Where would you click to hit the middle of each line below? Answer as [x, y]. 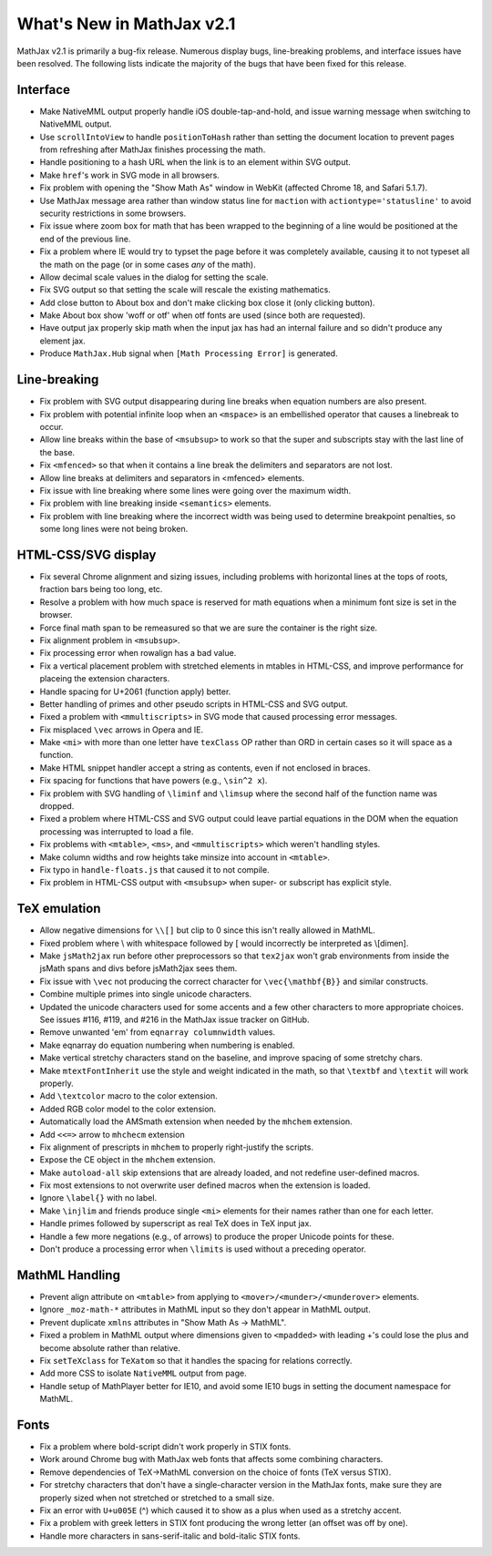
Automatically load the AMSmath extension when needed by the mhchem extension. [196, 1121]
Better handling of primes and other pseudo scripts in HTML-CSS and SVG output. [194, 704]
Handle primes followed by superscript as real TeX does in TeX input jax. [175, 1223]
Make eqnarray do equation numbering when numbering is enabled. [167, 1045]
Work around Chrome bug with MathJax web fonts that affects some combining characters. [211, 1459]
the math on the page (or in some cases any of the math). [148, 264]
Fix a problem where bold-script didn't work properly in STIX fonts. [165, 1446]
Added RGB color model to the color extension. [128, 1109]
